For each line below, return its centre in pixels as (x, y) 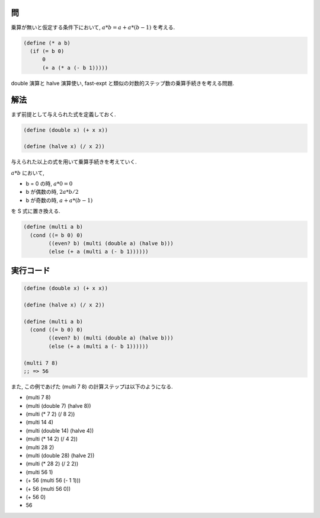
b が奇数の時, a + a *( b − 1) (59, 200)
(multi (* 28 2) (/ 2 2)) (52, 464)
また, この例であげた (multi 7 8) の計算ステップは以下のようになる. (92, 386)
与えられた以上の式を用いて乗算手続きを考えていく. (74, 162)
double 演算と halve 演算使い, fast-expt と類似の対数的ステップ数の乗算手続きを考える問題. (122, 83)
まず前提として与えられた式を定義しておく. (63, 114)
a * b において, (28, 172)
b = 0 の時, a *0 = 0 (49, 184)
